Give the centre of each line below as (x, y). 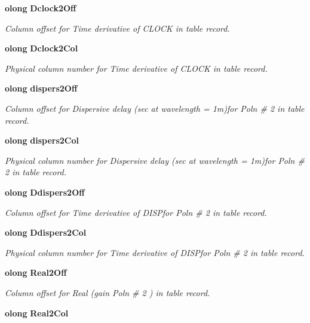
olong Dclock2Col (42, 48)
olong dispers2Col (42, 140)
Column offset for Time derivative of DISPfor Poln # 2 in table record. (136, 212)
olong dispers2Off (41, 88)
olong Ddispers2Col (46, 232)
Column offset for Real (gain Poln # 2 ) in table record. (108, 292)
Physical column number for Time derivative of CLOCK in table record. (136, 68)
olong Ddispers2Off (45, 192)
